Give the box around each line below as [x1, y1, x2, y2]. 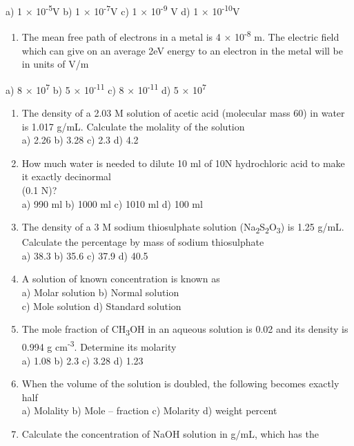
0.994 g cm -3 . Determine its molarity [21, 338, 177, 353]
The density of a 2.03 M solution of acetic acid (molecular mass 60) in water [21, 105, 345, 119]
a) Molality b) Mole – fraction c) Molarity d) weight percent [21, 403, 277, 418]
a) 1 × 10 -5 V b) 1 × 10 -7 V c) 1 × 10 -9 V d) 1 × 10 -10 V [6, 2, 240, 18]
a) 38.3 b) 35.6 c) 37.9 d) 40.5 [21, 248, 148, 262]
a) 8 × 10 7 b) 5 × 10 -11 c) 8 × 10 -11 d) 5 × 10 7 [6, 80, 206, 97]
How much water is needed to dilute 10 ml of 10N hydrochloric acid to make [21, 155, 345, 170]
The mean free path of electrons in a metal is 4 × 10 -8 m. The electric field [21, 28, 340, 43]
